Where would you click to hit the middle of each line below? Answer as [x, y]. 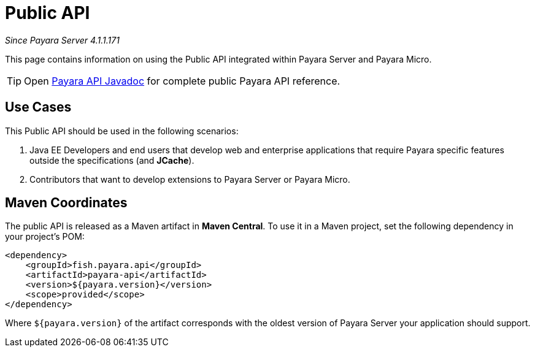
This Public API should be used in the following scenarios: [122, 131]
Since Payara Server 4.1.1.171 [62, 40]
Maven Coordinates [66, 203]
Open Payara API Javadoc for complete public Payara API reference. [182, 81]
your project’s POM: [45, 237]
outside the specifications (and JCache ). [112, 160]
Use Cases [38, 107]
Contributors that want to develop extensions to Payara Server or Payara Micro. [190, 179]
